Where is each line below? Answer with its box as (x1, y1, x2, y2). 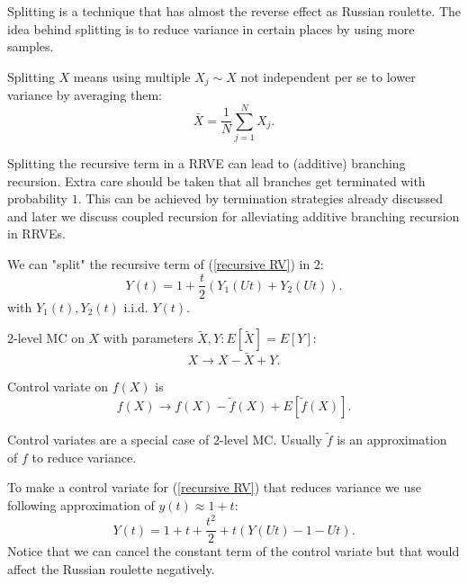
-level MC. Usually (219, 430, 322, 449)
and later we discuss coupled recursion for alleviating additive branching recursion (7, 206, 460, 225)
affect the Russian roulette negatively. (7, 559, 215, 578)
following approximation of (7, 495, 155, 514)
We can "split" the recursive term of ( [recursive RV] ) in (7, 254, 310, 273)
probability (7, 189, 67, 208)
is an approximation (337, 430, 447, 449)
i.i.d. (123, 297, 148, 316)
